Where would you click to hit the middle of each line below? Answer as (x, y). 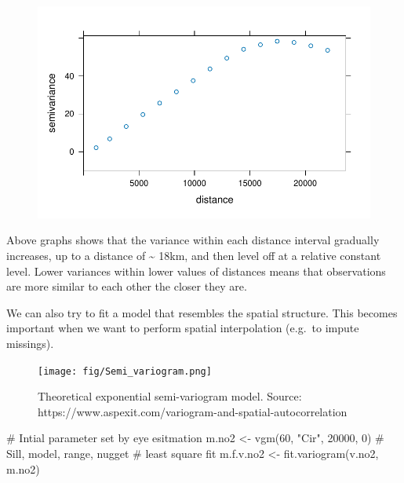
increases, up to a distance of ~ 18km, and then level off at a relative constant (194, 255)
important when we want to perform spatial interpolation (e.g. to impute (183, 328)
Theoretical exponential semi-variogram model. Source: (170, 396)
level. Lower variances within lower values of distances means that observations (196, 271)
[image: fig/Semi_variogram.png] (125, 371)
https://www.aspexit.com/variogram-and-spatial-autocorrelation (193, 411)
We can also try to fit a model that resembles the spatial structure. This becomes (202, 312)
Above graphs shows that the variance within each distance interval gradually (193, 240)
